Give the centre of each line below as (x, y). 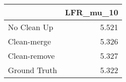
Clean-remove (31, 56)
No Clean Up (31, 27)
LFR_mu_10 (92, 12)
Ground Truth (33, 70)
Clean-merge (30, 41)
